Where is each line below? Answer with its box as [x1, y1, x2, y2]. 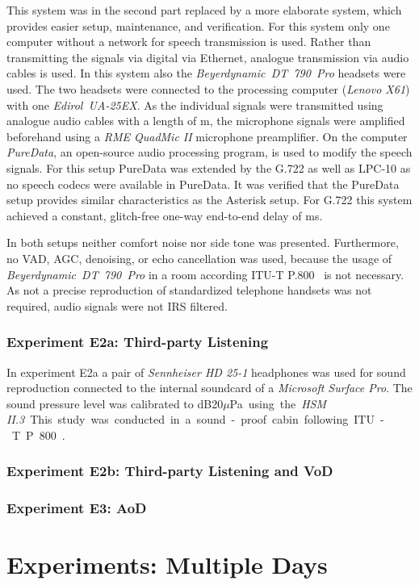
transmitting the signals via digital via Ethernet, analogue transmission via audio [6, 48, 409, 65]
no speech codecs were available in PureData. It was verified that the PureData [6, 175, 400, 192]
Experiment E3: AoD [6, 498, 147, 518]
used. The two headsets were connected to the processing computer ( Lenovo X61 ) [6, 80, 410, 97]
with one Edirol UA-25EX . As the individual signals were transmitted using [6, 96, 383, 113]
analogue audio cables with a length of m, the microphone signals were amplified [6, 112, 405, 129]
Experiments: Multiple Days [6, 548, 328, 581]
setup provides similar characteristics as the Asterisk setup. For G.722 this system [6, 191, 413, 208]
